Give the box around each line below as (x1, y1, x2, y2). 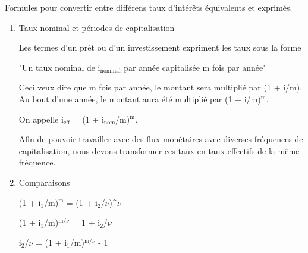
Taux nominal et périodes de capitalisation (18, 21, 175, 33)
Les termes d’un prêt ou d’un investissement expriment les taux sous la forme (18, 41, 301, 54)
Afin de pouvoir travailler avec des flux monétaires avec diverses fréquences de (18, 133, 303, 145)
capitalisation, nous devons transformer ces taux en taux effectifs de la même (18, 144, 300, 157)
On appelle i (18, 113, 64, 125)
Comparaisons (18, 176, 70, 188)
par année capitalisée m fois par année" (124, 61, 266, 73)
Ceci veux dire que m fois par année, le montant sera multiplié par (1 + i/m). (18, 81, 303, 93)
